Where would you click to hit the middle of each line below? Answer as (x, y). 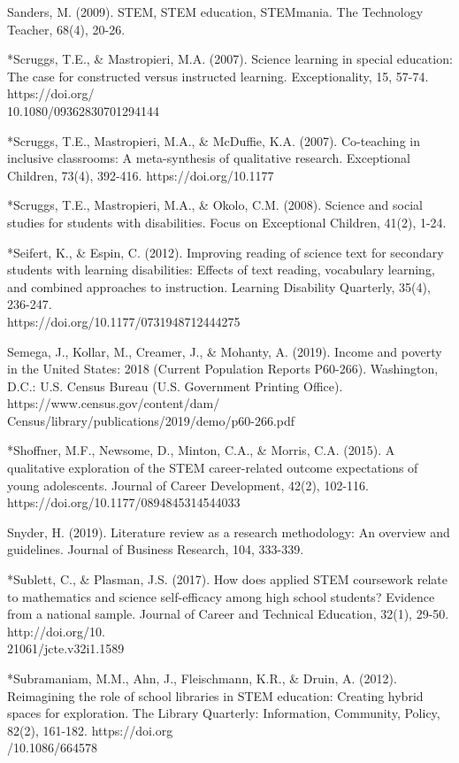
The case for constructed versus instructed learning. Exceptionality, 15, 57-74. (218, 76)
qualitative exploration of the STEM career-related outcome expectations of (213, 468)
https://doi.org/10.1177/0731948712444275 (124, 321)
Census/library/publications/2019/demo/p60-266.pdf (151, 420)
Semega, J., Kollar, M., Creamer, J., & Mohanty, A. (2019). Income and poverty (225, 351)
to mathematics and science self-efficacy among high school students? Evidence (221, 596)
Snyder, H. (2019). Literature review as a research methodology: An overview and (229, 532)
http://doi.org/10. (56, 631)
